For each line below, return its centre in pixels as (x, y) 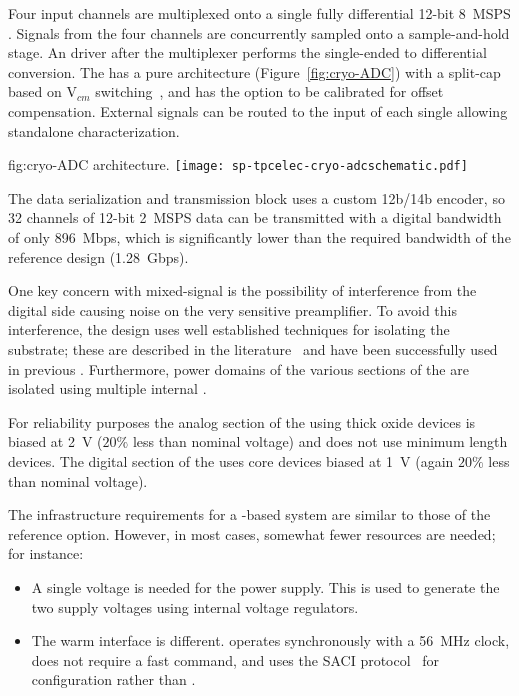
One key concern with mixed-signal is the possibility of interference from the (242, 290)
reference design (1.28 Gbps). (98, 256)
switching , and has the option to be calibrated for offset (269, 91)
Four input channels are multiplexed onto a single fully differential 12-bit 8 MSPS (259, 13)
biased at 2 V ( (55, 441)
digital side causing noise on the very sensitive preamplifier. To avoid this (232, 309)
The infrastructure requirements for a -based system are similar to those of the (249, 514)
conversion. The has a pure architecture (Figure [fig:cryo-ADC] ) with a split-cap (254, 71)
